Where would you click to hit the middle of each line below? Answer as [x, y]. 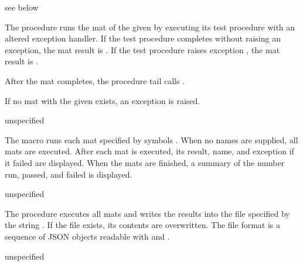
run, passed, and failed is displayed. [69, 174]
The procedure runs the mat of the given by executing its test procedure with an [150, 27]
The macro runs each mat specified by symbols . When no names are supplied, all [151, 139]
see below [22, 7]
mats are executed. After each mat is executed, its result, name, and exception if [149, 151]
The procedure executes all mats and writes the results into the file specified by [147, 213]
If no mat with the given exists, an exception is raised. [103, 100]
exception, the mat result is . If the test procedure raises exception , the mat [142, 49]
